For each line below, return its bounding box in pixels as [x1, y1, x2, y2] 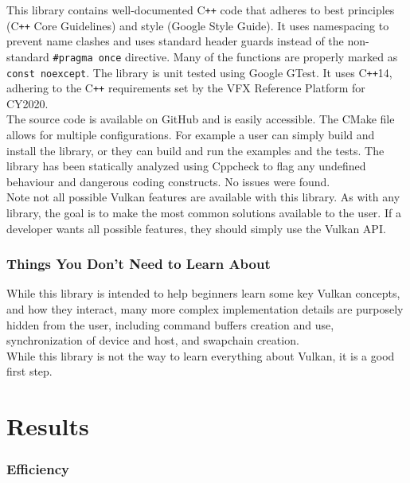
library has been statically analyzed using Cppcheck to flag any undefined [6, 158, 366, 174]
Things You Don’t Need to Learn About [6, 254, 271, 274]
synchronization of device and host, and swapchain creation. [6, 332, 299, 349]
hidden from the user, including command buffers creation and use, [6, 316, 334, 333]
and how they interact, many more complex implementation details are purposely [6, 301, 404, 317]
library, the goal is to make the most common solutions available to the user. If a [6, 204, 401, 221]
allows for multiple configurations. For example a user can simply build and [6, 127, 375, 143]
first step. [6, 363, 53, 380]
